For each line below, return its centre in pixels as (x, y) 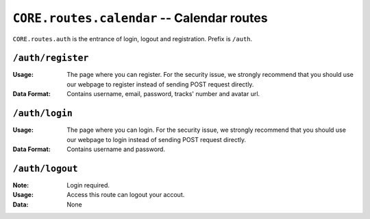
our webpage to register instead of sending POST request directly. (160, 84)
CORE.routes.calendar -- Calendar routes (140, 18)
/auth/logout (45, 169)
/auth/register (51, 58)
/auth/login (43, 114)
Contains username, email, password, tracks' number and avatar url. (163, 94)
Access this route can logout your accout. (126, 195)
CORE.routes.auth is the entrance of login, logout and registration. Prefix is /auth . (133, 38)
